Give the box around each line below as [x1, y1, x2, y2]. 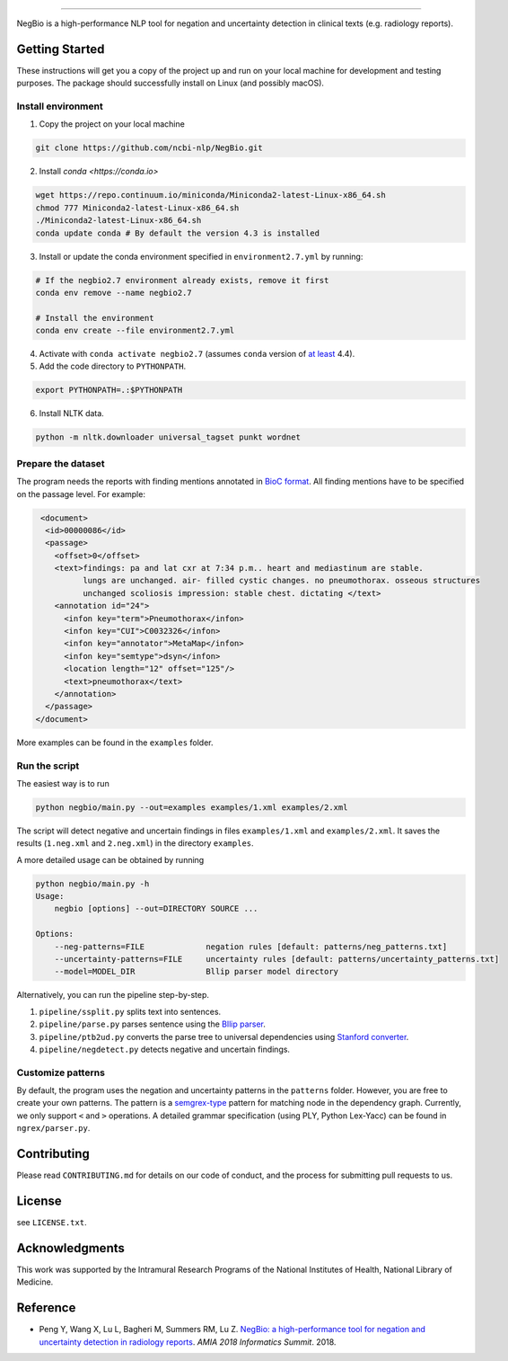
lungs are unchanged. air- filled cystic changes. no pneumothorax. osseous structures [82, 575, 480, 586]
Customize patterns [16, 1066, 105, 1079]
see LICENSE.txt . [16, 1217, 87, 1228]
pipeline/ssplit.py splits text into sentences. [39, 1006, 222, 1017]
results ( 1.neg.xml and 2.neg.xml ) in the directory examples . [16, 838, 255, 849]
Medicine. [16, 1276, 54, 1287]
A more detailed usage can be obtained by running [16, 854, 205, 865]
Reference [16, 1300, 76, 1316]
